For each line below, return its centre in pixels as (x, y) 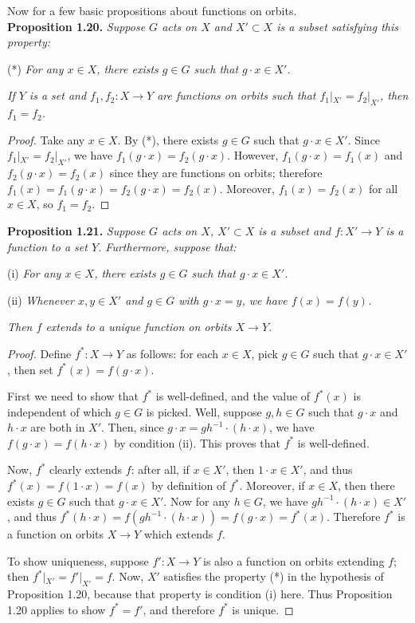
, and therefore (179, 609)
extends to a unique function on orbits (139, 327)
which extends (178, 534)
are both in (58, 427)
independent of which (59, 411)
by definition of (189, 485)
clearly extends (86, 469)
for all (384, 188)
